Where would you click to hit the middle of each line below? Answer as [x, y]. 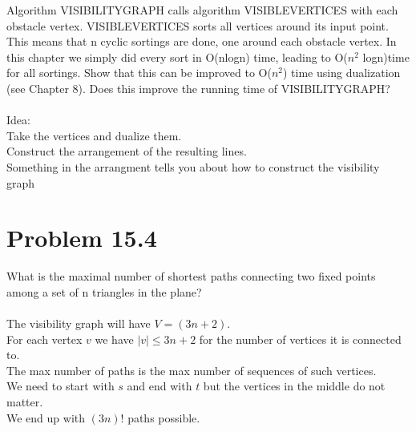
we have [114, 339]
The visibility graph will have [79, 323]
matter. [25, 402]
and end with [160, 386]
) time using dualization [342, 73]
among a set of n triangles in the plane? [104, 291]
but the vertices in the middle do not [294, 386]
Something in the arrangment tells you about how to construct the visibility [193, 166]
